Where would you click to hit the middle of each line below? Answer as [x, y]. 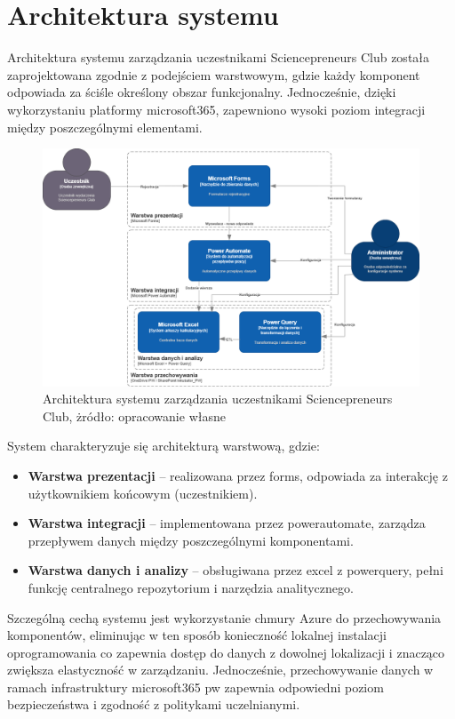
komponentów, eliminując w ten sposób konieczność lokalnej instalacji [197, 635]
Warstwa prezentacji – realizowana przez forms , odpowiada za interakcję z [238, 475]
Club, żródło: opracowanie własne [134, 415]
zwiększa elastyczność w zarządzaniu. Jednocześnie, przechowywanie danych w [220, 670]
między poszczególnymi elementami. [105, 127]
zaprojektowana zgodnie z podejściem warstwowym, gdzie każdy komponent [214, 74]
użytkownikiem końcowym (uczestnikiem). [143, 493]
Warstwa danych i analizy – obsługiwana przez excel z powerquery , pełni [235, 570]
